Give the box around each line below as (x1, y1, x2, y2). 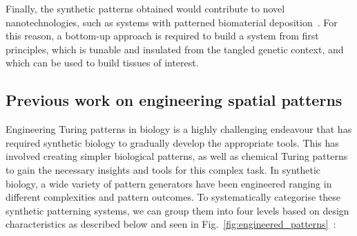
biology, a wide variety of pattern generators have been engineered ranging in (6, 176, 332, 190)
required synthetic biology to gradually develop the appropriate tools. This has (6, 135, 339, 149)
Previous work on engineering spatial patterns (6, 89, 342, 111)
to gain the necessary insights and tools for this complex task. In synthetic (6, 162, 321, 176)
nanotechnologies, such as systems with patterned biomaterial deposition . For (6, 15, 338, 29)
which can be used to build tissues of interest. (6, 55, 199, 70)
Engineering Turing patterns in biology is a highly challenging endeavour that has (6, 122, 352, 136)
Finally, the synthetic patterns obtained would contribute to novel (6, 1, 285, 15)
